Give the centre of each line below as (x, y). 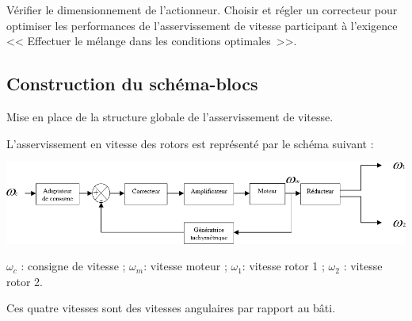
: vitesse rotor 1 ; (283, 266)
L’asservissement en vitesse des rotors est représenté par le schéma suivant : (190, 143)
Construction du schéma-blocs (132, 84)
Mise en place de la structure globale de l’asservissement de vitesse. (170, 116)
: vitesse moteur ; (185, 266)
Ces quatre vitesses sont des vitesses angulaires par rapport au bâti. (171, 308)
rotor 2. (25, 281)
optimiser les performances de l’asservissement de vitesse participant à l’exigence (202, 25)
